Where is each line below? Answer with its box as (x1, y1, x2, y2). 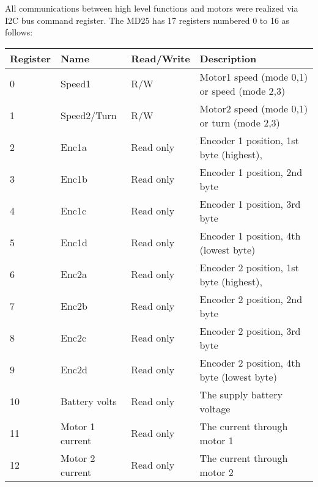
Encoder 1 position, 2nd (199, 164, 303, 179)
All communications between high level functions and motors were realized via (5, 2, 298, 14)
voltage (199, 401, 231, 416)
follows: (5, 26, 33, 38)
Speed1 (60, 76, 91, 91)
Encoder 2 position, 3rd (199, 323, 301, 338)
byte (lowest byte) (199, 369, 277, 384)
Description (199, 51, 257, 65)
